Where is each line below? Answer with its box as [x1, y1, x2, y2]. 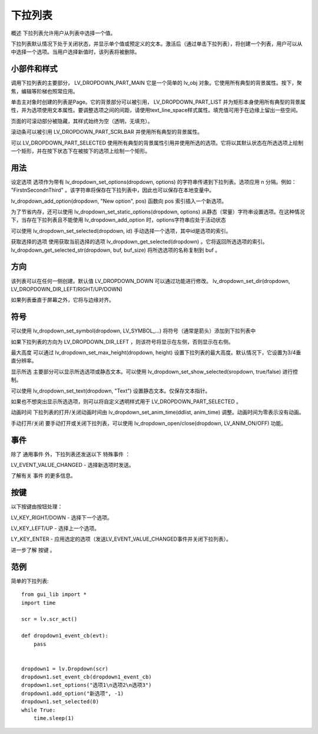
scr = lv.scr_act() [21, 616, 78, 623]
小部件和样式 [11, 64, 58, 74]
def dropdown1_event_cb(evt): [21, 633, 109, 639]
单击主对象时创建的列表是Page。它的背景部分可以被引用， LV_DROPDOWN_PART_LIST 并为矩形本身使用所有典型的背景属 [11, 98, 306, 106]
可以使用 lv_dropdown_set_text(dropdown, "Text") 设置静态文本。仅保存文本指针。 [11, 387, 211, 394]
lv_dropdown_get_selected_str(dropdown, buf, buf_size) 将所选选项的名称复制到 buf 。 [11, 246, 221, 254]
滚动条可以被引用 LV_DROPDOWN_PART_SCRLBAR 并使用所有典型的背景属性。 [11, 129, 203, 136]
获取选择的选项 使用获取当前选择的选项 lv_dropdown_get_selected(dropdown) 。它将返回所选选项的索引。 [11, 238, 268, 245]
